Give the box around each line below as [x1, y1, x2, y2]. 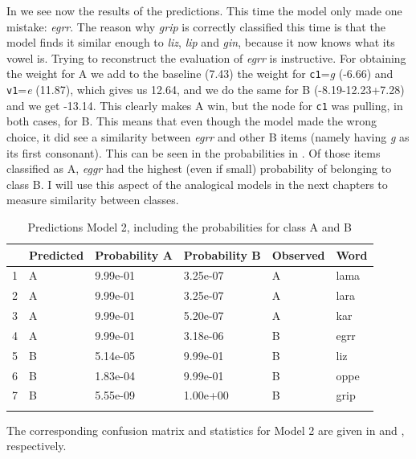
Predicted [29, 246, 84, 263]
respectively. [6, 437, 67, 454]
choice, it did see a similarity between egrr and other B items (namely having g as [6, 128, 410, 145]
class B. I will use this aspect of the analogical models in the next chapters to [6, 175, 388, 192]
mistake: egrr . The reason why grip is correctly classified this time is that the [6, 18, 385, 35]
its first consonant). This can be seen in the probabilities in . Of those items [6, 144, 381, 161]
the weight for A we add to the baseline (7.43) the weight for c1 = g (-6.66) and [6, 65, 394, 82]
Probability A [95, 246, 173, 263]
